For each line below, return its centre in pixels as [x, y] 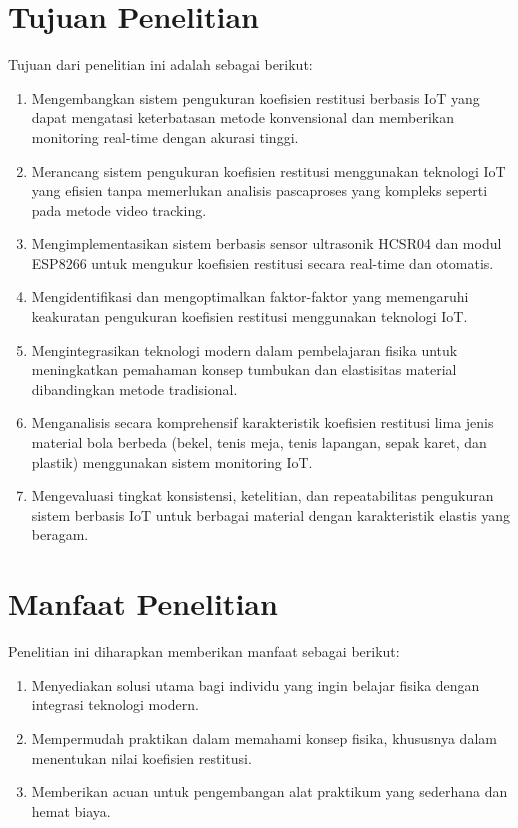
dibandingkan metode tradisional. [134, 388]
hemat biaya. [71, 810]
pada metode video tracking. [119, 209]
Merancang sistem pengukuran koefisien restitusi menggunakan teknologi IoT [268, 170]
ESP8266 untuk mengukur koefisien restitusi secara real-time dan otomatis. [262, 262]
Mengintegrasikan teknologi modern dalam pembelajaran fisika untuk [244, 349]
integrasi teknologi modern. [115, 704]
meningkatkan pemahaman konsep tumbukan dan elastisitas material [244, 369]
